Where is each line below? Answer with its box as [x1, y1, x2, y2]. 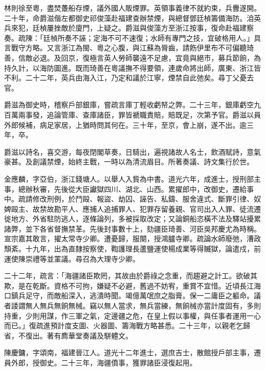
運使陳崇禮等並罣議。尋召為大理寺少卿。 [4, 253, 140, 264]
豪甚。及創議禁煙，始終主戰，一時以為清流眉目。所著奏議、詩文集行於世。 [4, 156, 254, 167]
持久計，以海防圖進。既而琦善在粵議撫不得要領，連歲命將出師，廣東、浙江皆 [4, 62, 261, 73]
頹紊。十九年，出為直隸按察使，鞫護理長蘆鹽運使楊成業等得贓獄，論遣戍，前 [4, 243, 261, 254]
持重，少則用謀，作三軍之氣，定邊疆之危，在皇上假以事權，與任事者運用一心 [4, 310, 261, 321]
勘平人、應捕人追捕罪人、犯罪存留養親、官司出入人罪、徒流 [54, 203, 254, 214]
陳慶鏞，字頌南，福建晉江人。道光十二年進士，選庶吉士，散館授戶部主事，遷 [4, 347, 261, 358]
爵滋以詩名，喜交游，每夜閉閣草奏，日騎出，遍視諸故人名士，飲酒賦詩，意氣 [4, 146, 261, 157]
